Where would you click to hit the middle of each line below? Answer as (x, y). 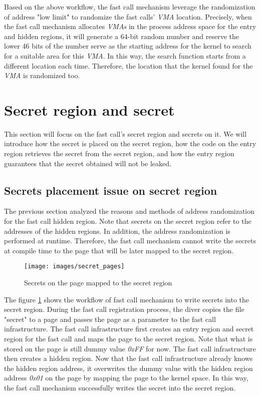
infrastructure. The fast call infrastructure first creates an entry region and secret (129, 329)
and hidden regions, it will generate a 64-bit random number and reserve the (122, 36)
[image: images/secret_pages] (74, 267)
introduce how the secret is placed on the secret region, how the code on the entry (130, 143)
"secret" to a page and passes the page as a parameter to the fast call (110, 319)
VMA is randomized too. (42, 75)
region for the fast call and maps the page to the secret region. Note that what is (128, 339)
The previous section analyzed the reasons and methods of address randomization (129, 211)
